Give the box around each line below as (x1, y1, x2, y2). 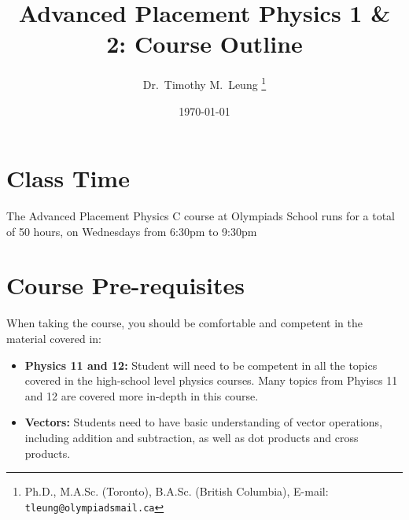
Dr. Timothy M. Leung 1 (142, 74, 267, 92)
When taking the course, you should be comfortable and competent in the (6, 315, 363, 331)
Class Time (6, 162, 130, 194)
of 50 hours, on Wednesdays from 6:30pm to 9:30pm (6, 223, 257, 239)
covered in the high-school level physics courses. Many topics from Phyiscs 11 (24, 372, 398, 389)
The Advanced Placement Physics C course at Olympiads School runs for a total (6, 208, 395, 224)
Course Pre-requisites (6, 269, 245, 301)
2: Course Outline (106, 28, 303, 60)
